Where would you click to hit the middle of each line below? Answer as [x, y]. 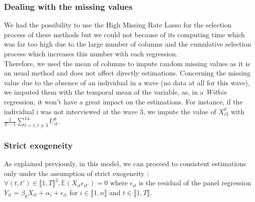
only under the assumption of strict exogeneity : [76, 173]
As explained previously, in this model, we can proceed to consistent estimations [125, 164]
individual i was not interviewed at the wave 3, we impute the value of [110, 111]
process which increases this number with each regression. [91, 53]
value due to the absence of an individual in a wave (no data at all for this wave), [127, 82]
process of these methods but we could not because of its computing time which [125, 34]
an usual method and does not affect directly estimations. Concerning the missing [127, 73]
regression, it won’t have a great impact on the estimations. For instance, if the [123, 101]
